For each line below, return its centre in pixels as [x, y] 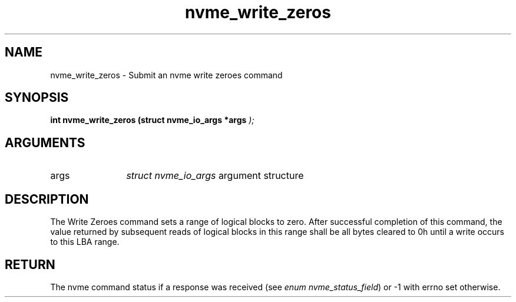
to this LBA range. [85, 242]
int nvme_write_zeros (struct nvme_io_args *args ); [152, 120]
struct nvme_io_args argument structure [215, 176]
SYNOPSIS [37, 98]
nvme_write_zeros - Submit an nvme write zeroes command [166, 75]
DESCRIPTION [47, 199]
